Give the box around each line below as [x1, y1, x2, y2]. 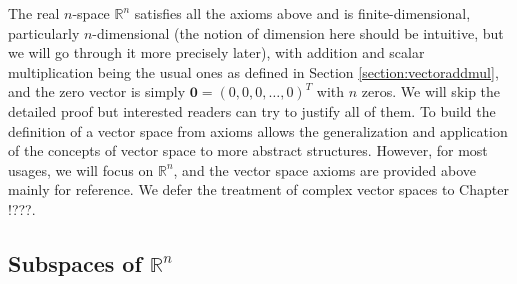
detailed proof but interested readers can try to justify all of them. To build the [8, 100, 496, 121]
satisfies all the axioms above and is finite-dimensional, [134, 3, 471, 23]
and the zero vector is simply [8, 81, 186, 102]
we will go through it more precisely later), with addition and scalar [8, 42, 425, 63]
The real [8, 3, 60, 23]
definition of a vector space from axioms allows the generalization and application [8, 120, 508, 141]
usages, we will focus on [8, 159, 154, 180]
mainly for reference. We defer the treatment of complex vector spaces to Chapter [8, 179, 509, 200]
